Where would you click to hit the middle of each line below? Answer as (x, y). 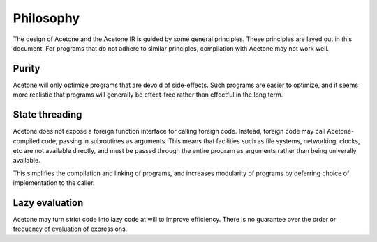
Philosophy (46, 18)
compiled (26, 141)
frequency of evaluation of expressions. (70, 229)
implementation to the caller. (54, 183)
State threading (47, 115)
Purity (27, 68)
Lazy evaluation (48, 203)
